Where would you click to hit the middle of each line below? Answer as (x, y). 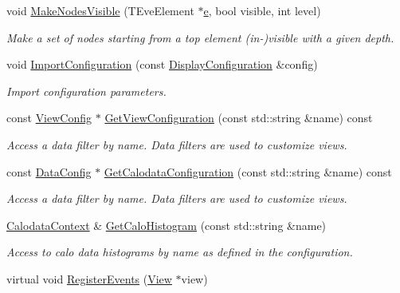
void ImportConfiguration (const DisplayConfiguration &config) (162, 64)
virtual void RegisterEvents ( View (89, 278)
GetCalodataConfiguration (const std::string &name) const (248, 171)
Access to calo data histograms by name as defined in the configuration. (180, 252)
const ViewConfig (49, 118)
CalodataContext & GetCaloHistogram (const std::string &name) (167, 225)
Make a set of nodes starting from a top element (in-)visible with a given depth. (200, 37)
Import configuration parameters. (86, 91)
